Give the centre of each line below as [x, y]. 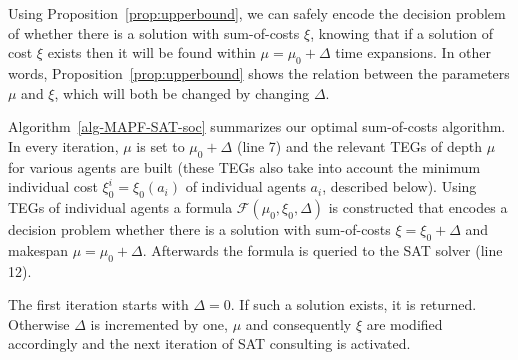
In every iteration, [63, 145]
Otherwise [39, 323]
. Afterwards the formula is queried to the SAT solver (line [322, 249]
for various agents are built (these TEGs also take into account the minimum [244, 166]
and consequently [298, 323]
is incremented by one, [159, 323]
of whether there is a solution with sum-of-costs [154, 32]
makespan [38, 249]
